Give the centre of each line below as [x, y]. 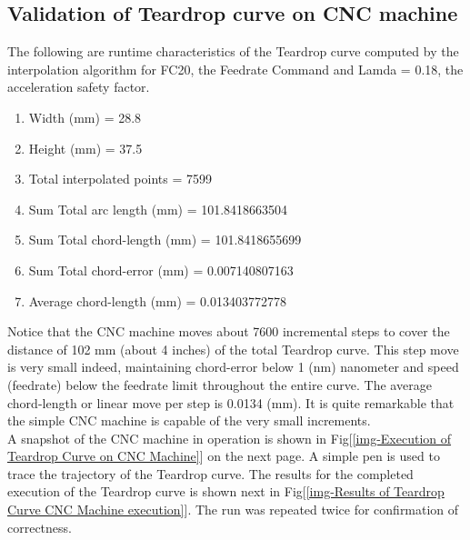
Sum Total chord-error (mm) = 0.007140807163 [161, 270]
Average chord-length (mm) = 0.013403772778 [157, 300]
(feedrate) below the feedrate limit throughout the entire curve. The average [220, 384]
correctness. [40, 527]
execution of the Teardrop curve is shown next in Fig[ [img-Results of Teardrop [226, 491]
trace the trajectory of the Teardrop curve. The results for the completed [210, 473]
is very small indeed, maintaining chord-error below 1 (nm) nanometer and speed [233, 367]
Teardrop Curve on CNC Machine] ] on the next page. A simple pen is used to [224, 456]
